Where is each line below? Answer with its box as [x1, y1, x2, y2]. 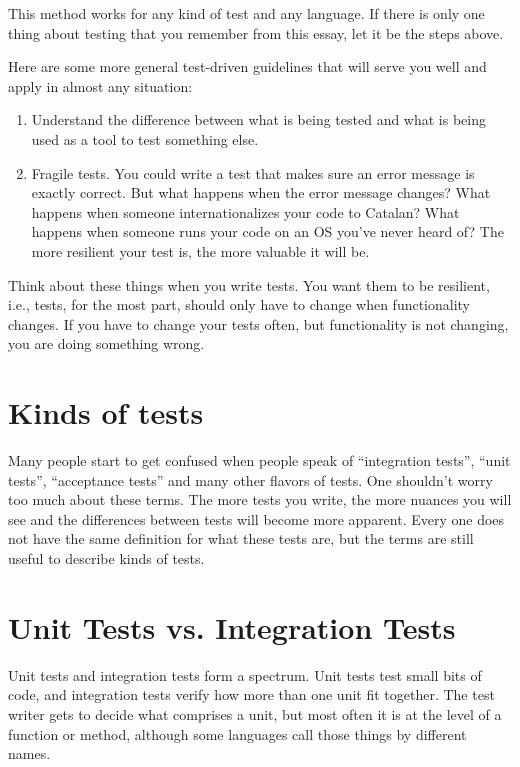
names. [8, 743, 51, 764]
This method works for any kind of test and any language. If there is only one [8, 3, 485, 23]
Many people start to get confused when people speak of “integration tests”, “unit [8, 450, 511, 471]
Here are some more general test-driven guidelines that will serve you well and [8, 56, 487, 77]
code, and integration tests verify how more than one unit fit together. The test [8, 684, 495, 705]
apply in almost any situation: [8, 75, 193, 96]
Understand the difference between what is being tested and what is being [31, 109, 486, 130]
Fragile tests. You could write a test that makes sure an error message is [31, 162, 475, 183]
